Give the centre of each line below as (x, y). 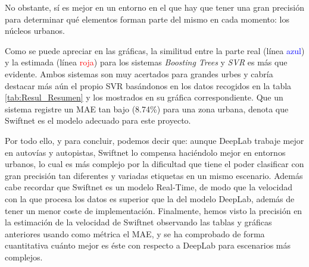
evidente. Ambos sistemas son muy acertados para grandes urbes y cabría (139, 73)
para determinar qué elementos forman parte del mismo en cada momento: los (147, 19)
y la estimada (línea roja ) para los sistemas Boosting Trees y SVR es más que (146, 62)
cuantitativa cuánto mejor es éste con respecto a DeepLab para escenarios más (148, 245)
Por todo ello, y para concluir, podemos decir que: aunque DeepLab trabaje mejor (154, 140)
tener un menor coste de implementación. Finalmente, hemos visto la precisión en (154, 210)
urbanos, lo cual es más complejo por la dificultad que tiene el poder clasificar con (154, 164)
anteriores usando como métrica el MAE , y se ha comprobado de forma (135, 233)
